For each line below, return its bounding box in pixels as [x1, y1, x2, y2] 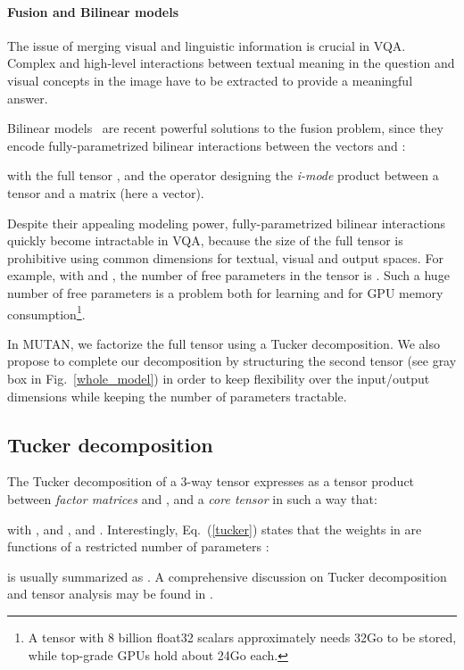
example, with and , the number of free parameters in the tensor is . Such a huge [7, 266, 450, 285]
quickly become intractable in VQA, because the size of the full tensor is [7, 231, 403, 250]
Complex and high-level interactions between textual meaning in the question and [7, 54, 455, 72]
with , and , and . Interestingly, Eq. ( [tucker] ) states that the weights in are [7, 519, 422, 538]
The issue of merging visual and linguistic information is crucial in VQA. [7, 36, 406, 54]
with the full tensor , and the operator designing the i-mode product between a [7, 166, 439, 185]
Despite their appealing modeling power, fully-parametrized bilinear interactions [7, 213, 446, 232]
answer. [7, 88, 48, 107]
